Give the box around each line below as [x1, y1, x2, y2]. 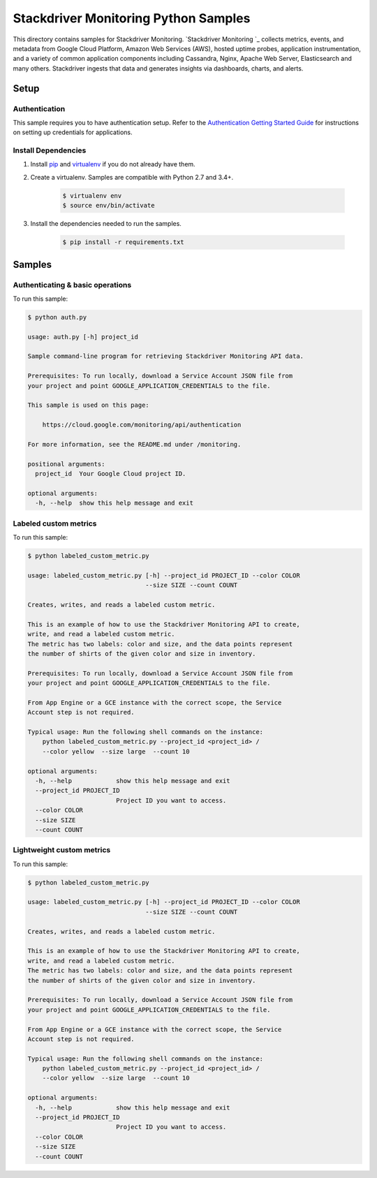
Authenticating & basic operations [13, 280, 132, 289]
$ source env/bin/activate [62, 201, 155, 210]
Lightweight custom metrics [13, 845, 111, 855]
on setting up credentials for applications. [13, 128, 133, 136]
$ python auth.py [27, 313, 87, 321]
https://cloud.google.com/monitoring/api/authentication [42, 421, 242, 429]
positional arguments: [27, 460, 105, 468]
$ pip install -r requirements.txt [62, 238, 184, 246]
